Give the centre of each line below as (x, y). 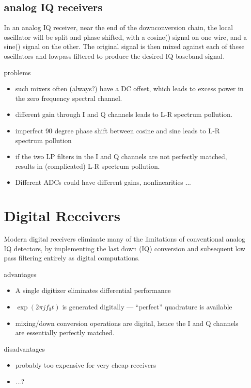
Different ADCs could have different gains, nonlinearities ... (103, 182)
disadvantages (24, 348)
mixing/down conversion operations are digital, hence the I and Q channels (127, 323)
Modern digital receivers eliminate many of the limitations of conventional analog (125, 239)
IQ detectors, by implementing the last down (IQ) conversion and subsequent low (125, 248)
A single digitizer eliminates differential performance (93, 290)
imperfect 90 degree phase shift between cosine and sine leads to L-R (118, 130)
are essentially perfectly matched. (65, 332)
